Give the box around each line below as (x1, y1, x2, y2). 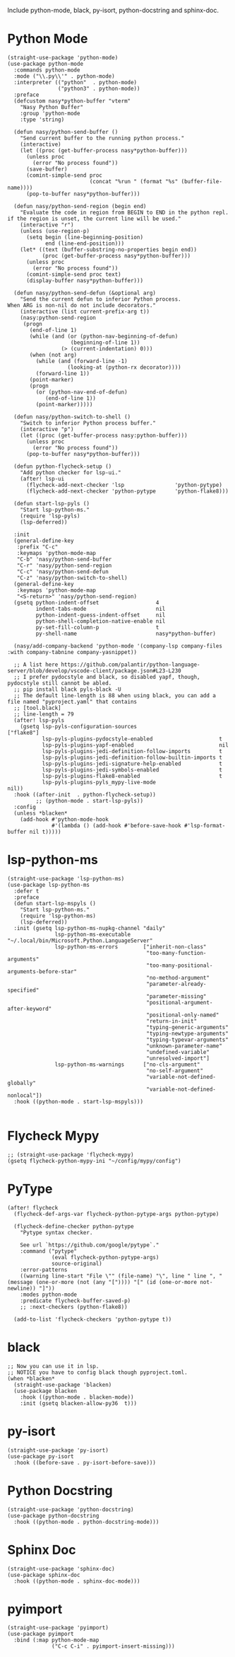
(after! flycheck (7, 1204, 59, 1211)
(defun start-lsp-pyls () (13, 500, 90, 507)
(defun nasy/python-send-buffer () (13, 128, 119, 135)
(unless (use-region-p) (20, 227, 90, 234)
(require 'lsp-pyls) (20, 512, 80, 520)
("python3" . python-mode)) (57, 85, 140, 92)
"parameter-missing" (146, 992, 207, 1000)
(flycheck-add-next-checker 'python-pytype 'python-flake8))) (25, 488, 229, 495)
